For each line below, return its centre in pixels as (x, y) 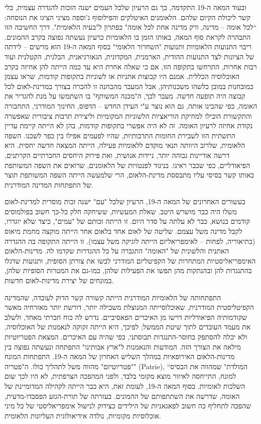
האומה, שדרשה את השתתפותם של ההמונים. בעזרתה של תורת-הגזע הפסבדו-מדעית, (122, 396)
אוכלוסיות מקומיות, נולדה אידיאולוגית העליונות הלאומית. (83, 415)
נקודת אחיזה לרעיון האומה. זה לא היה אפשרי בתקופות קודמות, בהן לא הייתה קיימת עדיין (129, 125)
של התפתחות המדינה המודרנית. (49, 184)
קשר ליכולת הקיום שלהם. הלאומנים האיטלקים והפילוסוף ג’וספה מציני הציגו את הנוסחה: (127, 17)
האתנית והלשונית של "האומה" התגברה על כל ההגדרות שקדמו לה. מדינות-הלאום (117, 251)
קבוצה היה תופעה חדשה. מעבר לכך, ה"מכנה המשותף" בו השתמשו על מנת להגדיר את (125, 96)
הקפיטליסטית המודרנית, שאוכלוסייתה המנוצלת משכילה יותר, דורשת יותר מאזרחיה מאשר (129, 307)
